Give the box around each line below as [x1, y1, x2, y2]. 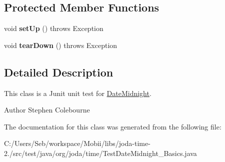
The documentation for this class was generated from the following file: [4, 121, 221, 131]
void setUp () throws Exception [4, 23, 103, 33]
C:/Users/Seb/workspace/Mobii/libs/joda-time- [4, 138, 150, 148]
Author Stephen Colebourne [4, 104, 90, 115]
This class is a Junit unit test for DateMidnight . [4, 87, 151, 98]
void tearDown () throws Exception [4, 39, 117, 50]
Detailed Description [4, 64, 113, 79]
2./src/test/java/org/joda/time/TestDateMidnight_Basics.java [4, 147, 197, 158]
